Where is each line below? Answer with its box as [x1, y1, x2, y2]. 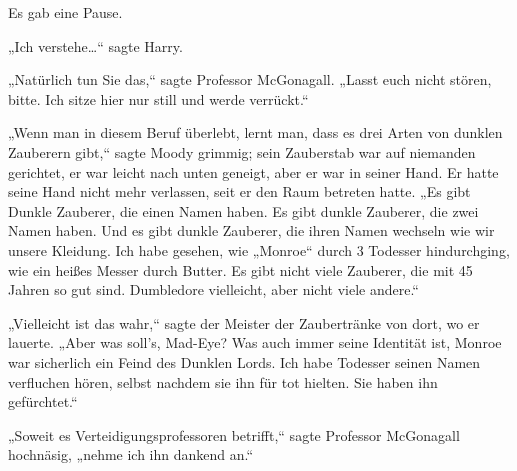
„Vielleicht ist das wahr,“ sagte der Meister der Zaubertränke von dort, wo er [8, 312, 480, 333]
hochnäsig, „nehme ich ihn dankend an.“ [8, 444, 254, 465]
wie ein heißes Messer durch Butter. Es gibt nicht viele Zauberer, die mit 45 [8, 259, 473, 280]
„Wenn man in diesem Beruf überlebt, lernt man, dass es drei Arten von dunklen [8, 122, 503, 143]
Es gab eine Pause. [8, 2, 123, 22]
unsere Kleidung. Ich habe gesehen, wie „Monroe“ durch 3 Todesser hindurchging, [8, 239, 510, 260]
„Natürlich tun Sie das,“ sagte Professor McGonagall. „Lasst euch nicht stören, [8, 69, 492, 90]
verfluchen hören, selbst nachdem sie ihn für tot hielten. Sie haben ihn [8, 371, 438, 392]
